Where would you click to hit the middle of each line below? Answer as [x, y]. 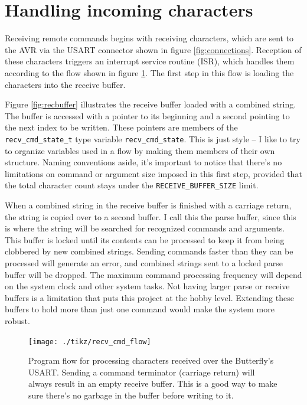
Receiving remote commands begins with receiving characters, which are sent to [149, 38]
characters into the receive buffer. [65, 84]
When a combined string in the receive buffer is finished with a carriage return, [148, 205]
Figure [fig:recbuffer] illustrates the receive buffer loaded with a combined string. [151, 104]
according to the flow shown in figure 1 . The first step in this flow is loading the [149, 72]
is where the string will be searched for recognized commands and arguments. [145, 228]
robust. [17, 320]
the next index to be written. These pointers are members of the [121, 127]
